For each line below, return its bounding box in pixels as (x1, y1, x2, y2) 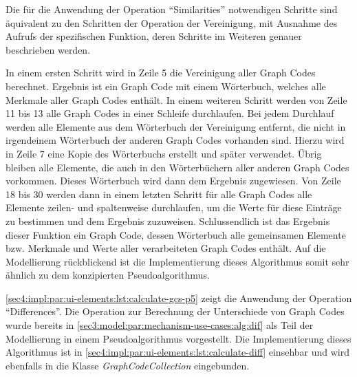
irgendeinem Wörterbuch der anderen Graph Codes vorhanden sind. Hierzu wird (6, 133, 345, 147)
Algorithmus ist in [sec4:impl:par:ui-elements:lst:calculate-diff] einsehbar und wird (6, 345, 349, 359)
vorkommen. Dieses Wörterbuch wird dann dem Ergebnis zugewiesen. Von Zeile (6, 173, 341, 188)
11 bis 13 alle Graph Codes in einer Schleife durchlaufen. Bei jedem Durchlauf (6, 106, 334, 120)
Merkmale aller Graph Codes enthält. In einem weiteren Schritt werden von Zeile (6, 92, 347, 107)
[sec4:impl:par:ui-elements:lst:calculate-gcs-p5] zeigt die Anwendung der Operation (6, 290, 352, 305)
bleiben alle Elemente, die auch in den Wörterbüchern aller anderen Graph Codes (6, 160, 349, 174)
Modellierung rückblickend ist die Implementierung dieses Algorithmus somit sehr (6, 254, 349, 268)
